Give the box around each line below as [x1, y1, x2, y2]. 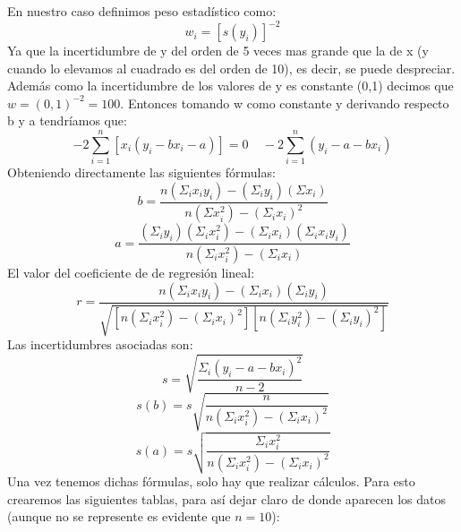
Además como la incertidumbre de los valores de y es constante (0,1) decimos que [7, 76, 454, 95]
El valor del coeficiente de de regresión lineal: [7, 263, 255, 282]
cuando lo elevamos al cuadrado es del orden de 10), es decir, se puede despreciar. [7, 58, 456, 77]
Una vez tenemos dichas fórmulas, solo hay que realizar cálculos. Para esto [7, 472, 415, 491]
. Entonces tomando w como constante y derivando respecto [120, 93, 449, 112]
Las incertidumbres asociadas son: [7, 335, 193, 354]
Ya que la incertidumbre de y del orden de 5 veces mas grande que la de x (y [7, 41, 429, 60]
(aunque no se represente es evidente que [7, 507, 231, 526]
